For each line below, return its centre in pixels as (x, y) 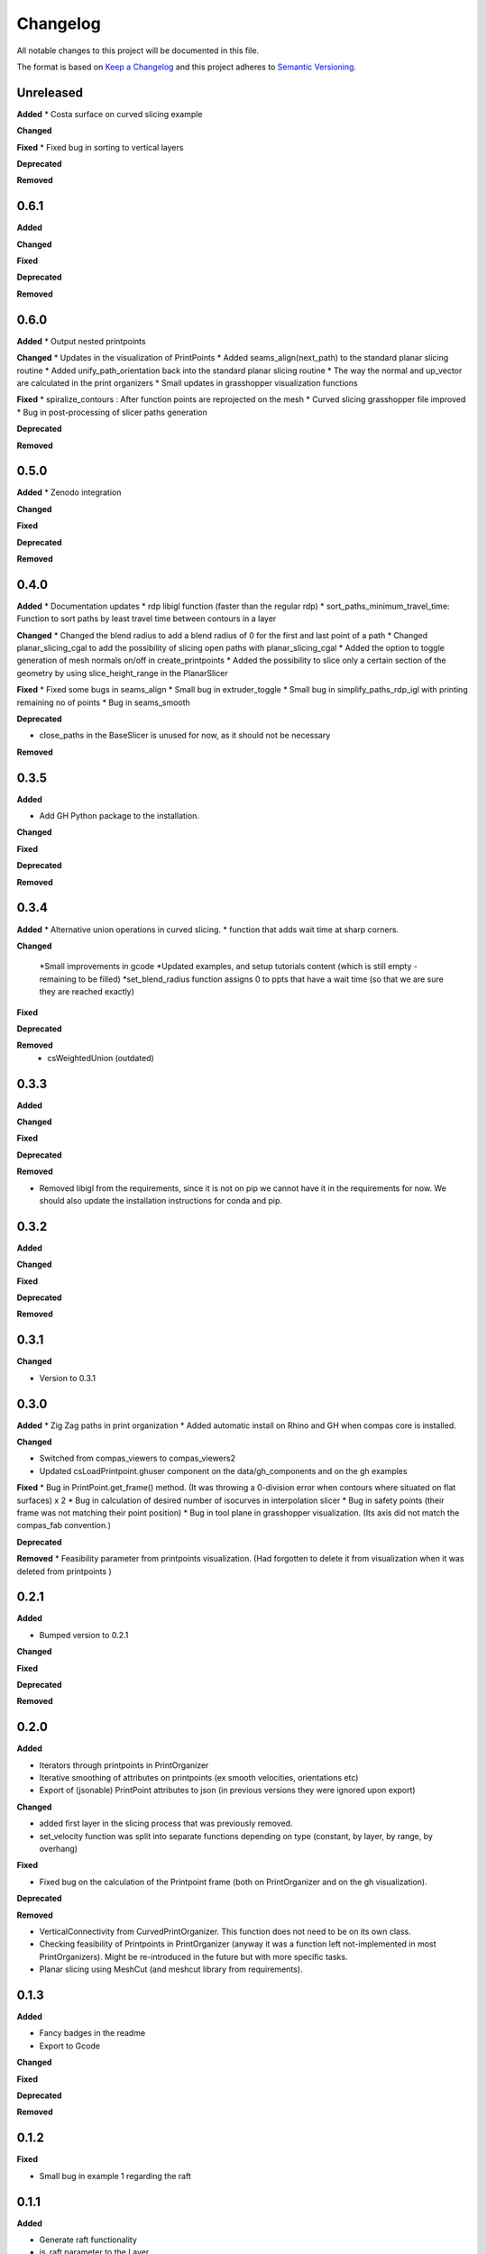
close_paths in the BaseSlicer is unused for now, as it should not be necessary (185, 736)
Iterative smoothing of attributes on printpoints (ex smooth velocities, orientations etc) (199, 1778)
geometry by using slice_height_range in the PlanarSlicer (123, 673)
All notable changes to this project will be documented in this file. (138, 50)
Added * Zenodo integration (69, 492)
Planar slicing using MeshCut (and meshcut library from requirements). (171, 1969)
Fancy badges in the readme (92, 2033)
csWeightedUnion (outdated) (101, 1058)
